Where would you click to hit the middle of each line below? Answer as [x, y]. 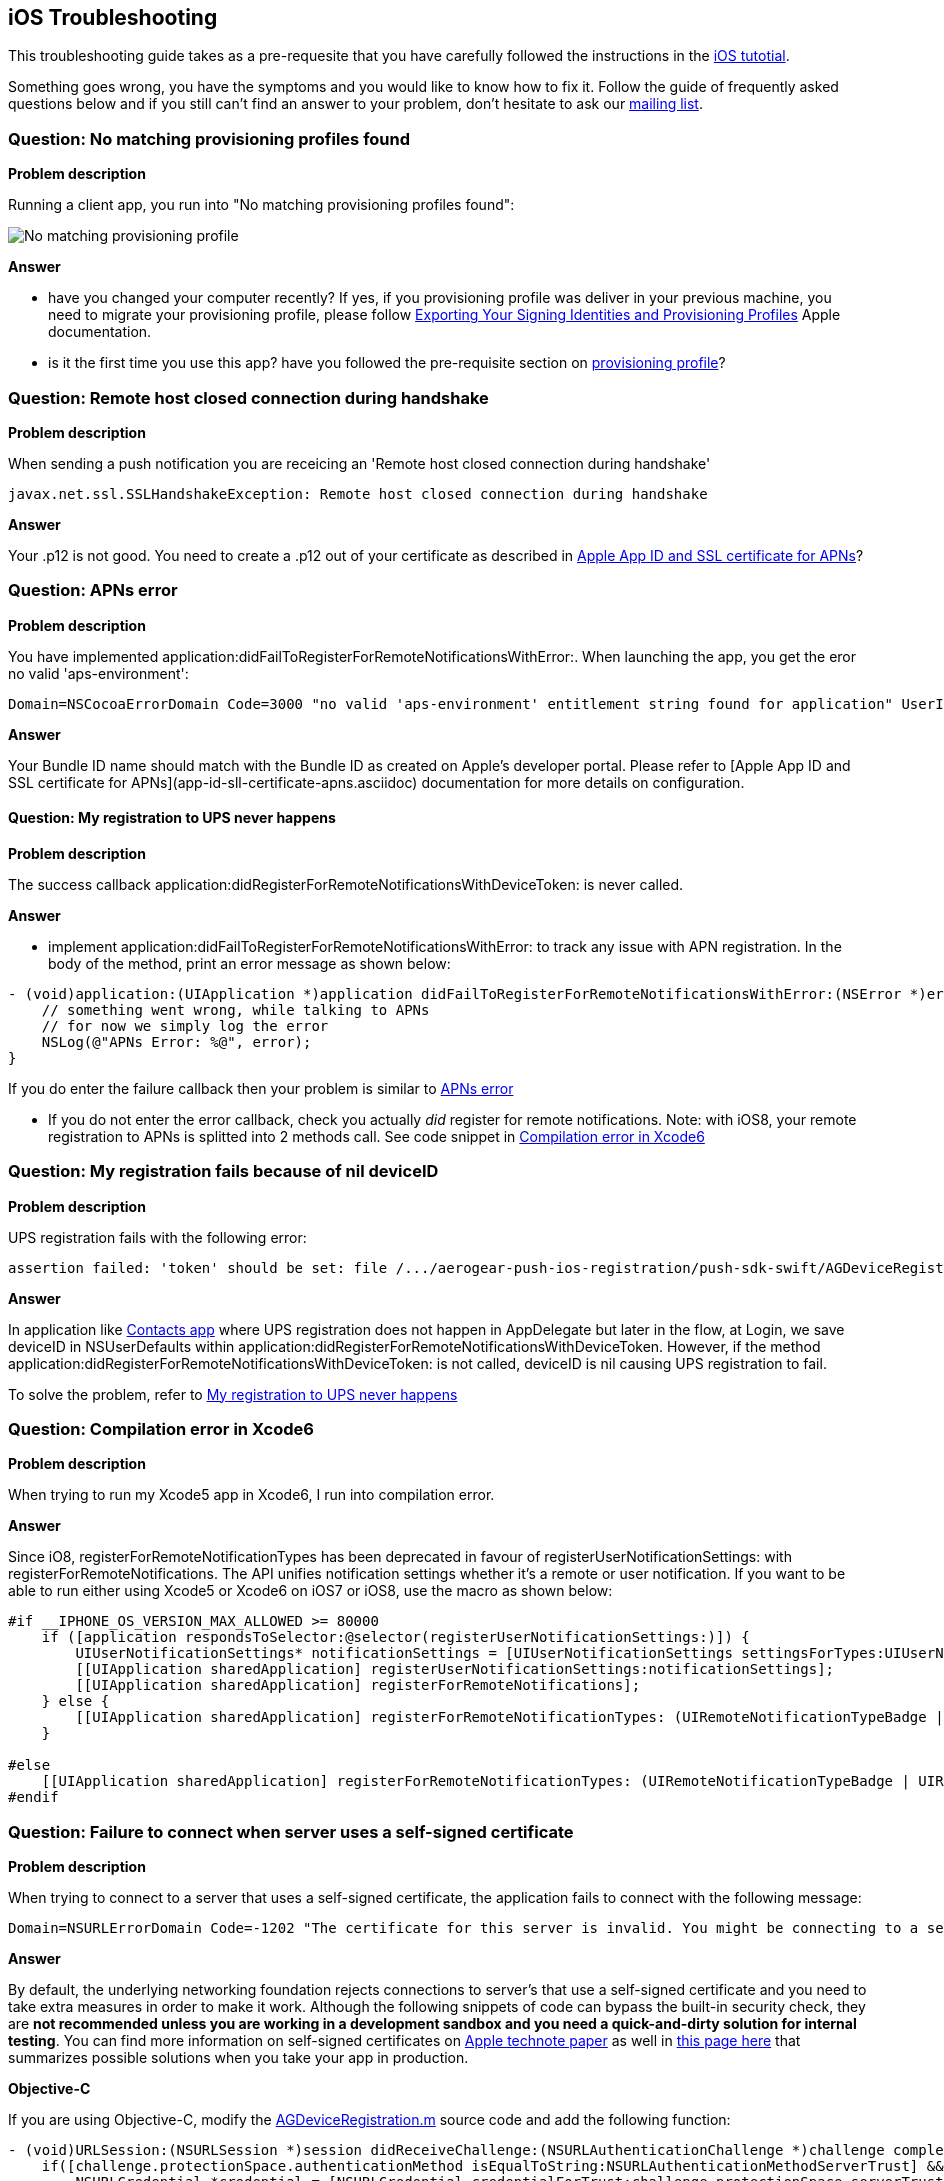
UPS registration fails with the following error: [157, 1237]
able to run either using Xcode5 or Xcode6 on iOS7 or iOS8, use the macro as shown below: [310, 1591]
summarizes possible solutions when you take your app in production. [238, 2058]
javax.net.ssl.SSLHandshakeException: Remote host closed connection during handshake [358, 493]
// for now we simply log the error [185, 1025]
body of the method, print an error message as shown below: [249, 963]
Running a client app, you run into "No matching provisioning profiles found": [261, 205]
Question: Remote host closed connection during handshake [248, 397]
